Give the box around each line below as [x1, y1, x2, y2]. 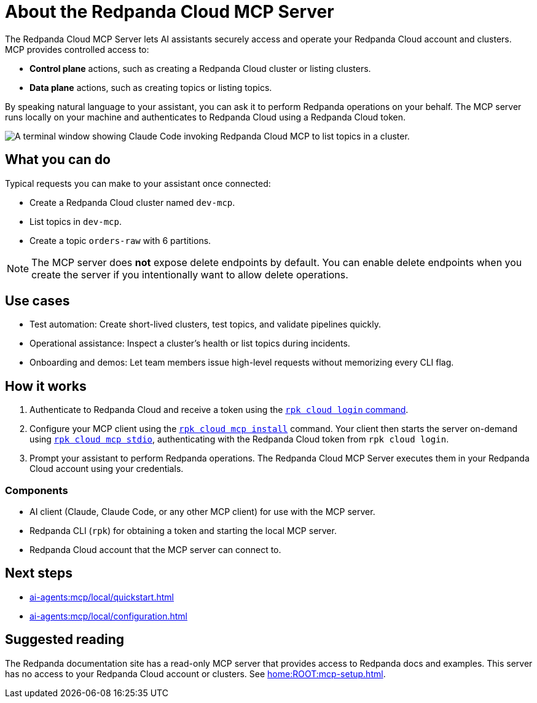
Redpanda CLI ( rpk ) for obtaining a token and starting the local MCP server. [29, 525, 337, 536]
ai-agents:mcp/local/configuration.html [29, 610, 187, 621]
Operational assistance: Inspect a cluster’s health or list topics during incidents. [29, 338, 350, 349]
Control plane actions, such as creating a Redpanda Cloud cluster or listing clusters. [29, 63, 371, 74]
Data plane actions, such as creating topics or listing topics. [29, 82, 272, 93]
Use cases [5, 293, 70, 309]
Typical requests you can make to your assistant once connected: [5, 178, 271, 189]
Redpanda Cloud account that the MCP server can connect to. [29, 544, 281, 556]
